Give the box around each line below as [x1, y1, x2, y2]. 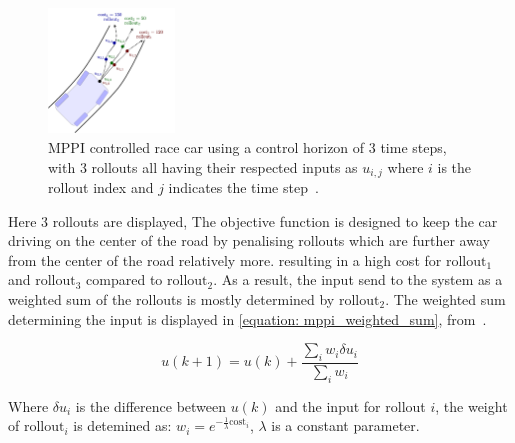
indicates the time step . [168, 176, 319, 197]
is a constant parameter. [271, 415, 420, 436]
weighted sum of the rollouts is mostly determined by [8, 288, 335, 309]
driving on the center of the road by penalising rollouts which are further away [8, 230, 490, 251]
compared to [86, 269, 163, 290]
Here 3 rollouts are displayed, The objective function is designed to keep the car [8, 210, 498, 231]
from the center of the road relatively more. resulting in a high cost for [8, 249, 442, 270]
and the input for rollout [275, 395, 426, 416]
